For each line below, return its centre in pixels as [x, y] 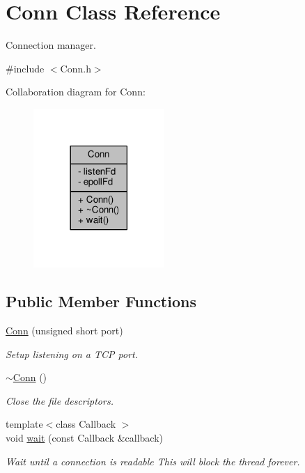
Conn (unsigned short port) [64, 330]
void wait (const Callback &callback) [85, 437]
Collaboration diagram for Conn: [76, 92]
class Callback [86, 424]
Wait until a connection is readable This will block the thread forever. [153, 461]
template [24, 424]
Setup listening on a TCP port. [72, 354]
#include [25, 68]
